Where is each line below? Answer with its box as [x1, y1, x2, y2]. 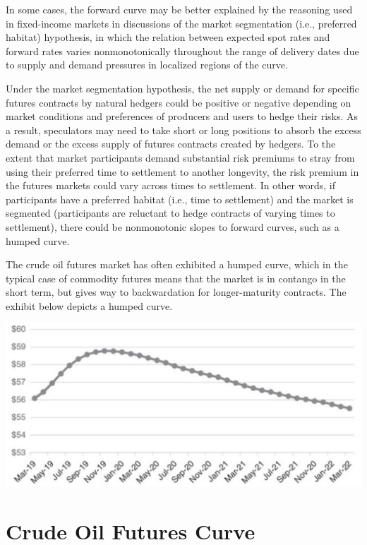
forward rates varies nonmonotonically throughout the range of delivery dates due [6, 43, 359, 58]
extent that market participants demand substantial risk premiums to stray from [6, 150, 355, 164]
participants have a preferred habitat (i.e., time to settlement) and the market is [6, 191, 354, 206]
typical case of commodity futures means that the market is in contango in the [6, 270, 346, 285]
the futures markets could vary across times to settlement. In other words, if [6, 178, 335, 193]
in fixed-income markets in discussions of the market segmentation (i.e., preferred [6, 16, 357, 30]
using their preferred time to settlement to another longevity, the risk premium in [6, 164, 359, 179]
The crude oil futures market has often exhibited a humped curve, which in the [6, 257, 348, 272]
